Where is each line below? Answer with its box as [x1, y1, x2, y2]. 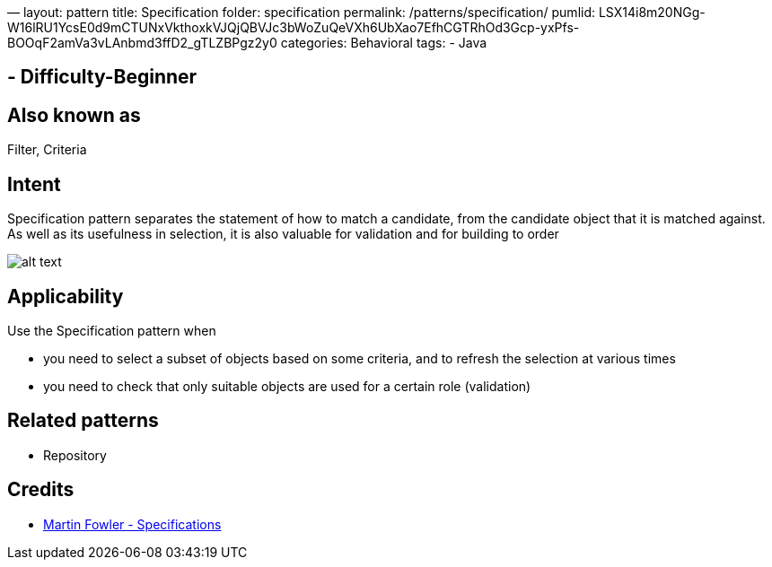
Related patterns [7, 409, 159, 432]
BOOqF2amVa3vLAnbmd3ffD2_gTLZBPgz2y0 [7, 35, 277, 50]
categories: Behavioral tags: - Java [280, 35, 487, 50]
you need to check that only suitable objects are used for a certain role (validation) [43, 378, 531, 394]
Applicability [7, 284, 124, 308]
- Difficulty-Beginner [7, 65, 197, 89]
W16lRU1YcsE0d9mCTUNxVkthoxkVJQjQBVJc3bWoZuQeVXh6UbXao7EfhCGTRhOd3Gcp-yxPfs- [7, 20, 580, 35]
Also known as [7, 103, 141, 126]
